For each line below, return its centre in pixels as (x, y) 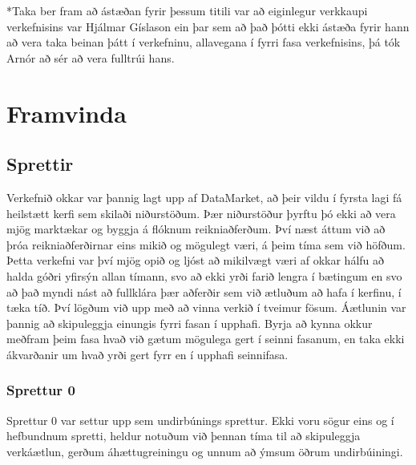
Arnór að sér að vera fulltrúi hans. (91, 57)
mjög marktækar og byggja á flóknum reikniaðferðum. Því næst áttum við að (196, 229)
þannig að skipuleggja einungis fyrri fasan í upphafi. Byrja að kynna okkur (190, 323)
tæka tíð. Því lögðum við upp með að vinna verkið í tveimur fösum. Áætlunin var (206, 307)
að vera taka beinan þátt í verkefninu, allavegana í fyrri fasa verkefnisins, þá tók (204, 42)
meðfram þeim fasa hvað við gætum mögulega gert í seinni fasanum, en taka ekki (206, 339)
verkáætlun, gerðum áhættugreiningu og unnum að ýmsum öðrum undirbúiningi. (205, 451)
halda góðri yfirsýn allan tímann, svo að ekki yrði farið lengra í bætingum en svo (204, 275)
